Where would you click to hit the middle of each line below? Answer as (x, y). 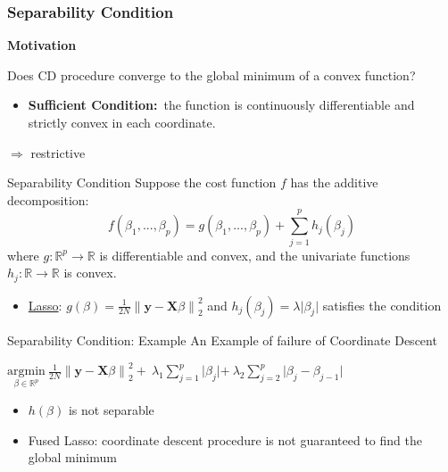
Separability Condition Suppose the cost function (142, 182)
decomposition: (48, 199)
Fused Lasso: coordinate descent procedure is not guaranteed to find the (225, 439)
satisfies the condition (382, 305)
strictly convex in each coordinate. (122, 122)
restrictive (58, 152)
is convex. (90, 273)
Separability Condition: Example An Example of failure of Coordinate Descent (222, 340)
